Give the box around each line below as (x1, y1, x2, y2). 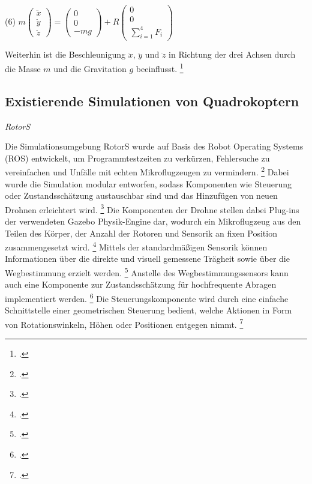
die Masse (5, 62, 41, 74)
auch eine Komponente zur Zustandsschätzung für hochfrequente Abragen (5, 278, 277, 291)
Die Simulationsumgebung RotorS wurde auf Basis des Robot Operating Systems (5, 140, 304, 153)
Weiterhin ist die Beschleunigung (5, 48, 126, 61)
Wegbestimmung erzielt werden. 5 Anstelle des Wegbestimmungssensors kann (5, 265, 289, 279)
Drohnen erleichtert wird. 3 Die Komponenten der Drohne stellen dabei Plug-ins (5, 201, 299, 216)
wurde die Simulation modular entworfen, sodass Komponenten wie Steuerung (5, 177, 292, 190)
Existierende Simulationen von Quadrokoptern (5, 91, 299, 110)
